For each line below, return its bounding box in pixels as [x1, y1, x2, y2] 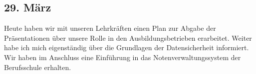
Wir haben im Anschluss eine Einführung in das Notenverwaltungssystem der [4, 52, 241, 62]
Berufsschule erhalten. [4, 62, 71, 72]
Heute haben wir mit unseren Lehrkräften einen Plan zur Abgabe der [4, 23, 216, 33]
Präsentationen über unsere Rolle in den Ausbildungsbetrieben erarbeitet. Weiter [4, 32, 252, 43]
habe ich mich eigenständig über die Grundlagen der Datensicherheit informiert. [4, 42, 249, 53]
